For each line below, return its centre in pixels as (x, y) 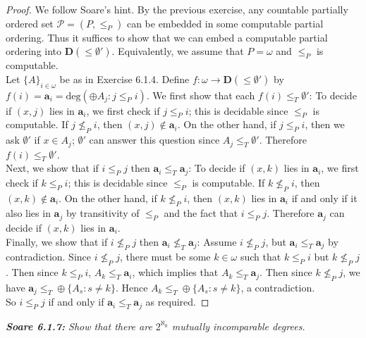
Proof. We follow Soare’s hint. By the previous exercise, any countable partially (177, 9)
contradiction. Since (49, 257)
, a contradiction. (278, 287)
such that (261, 257)
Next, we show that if (52, 168)
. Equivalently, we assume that (178, 51)
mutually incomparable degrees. (238, 326)
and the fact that (201, 213)
